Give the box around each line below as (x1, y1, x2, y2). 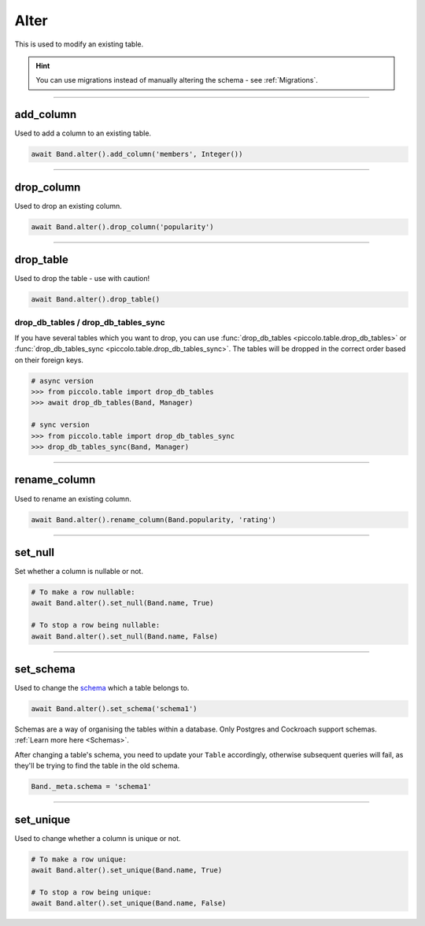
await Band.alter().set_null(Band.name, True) (31, 598, 214, 608)
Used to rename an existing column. (14, 494, 131, 503)
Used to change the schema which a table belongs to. (14, 683, 190, 693)
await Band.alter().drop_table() (31, 295, 161, 304)
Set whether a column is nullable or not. (14, 567, 143, 576)
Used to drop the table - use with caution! (14, 274, 150, 283)
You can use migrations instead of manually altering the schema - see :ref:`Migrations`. (35, 76, 319, 85)
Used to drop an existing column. (14, 201, 122, 210)
